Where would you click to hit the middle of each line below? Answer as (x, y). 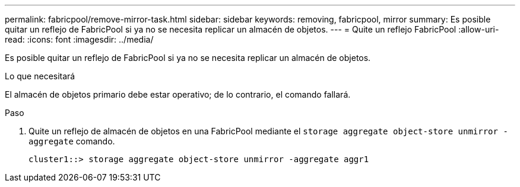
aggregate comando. (72, 141)
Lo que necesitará (40, 76)
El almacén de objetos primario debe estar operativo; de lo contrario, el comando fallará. (178, 94)
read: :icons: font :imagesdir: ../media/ (79, 39)
